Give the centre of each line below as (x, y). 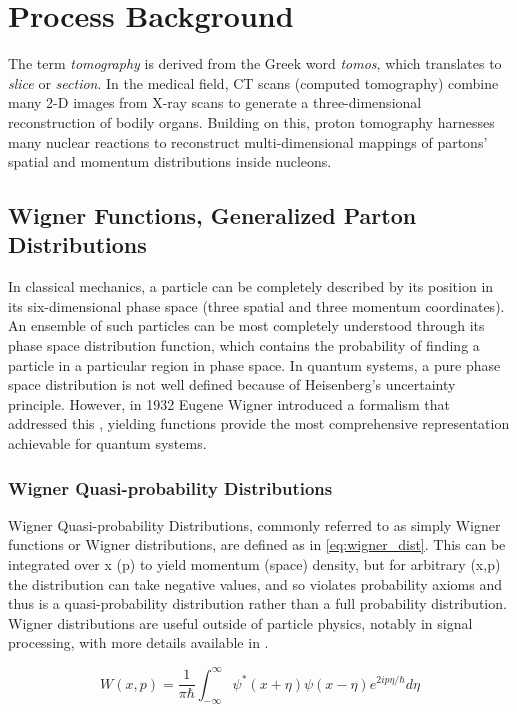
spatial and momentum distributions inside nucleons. (170, 161)
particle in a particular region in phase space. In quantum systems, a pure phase (254, 364)
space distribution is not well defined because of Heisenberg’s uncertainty (232, 384)
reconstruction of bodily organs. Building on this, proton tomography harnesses (251, 121)
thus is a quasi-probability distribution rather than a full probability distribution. (257, 603)
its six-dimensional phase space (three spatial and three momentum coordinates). (256, 305)
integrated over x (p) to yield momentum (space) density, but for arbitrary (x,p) (254, 564)
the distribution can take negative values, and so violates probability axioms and (255, 583)
